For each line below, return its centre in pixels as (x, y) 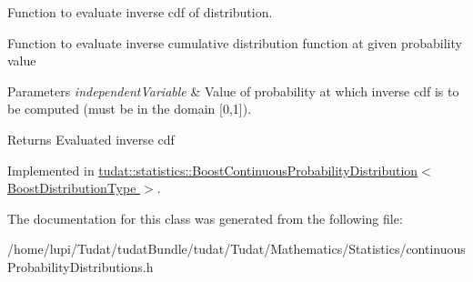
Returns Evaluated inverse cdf (91, 139)
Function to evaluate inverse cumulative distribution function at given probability (235, 42)
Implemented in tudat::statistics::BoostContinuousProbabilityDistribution (213, 170)
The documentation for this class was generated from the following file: (205, 218)
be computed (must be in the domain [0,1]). (130, 109)
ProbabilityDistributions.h (81, 266)
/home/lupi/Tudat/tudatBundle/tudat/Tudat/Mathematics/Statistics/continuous (236, 249)
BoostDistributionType (72, 188)
